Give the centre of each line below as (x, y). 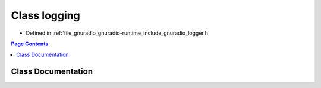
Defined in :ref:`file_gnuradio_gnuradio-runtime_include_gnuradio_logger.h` (118, 33)
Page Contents (30, 44)
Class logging (45, 15)
